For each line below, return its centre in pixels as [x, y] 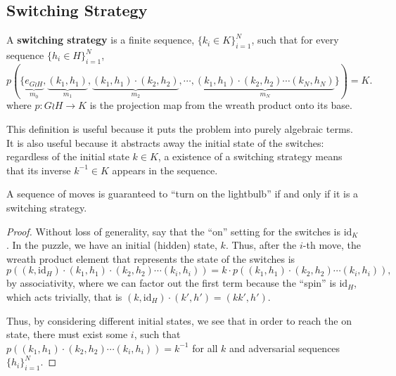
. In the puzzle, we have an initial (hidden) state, [112, 245]
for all [205, 348]
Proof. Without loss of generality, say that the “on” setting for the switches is [173, 231]
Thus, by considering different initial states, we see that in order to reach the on [179, 320]
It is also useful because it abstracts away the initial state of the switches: [165, 142]
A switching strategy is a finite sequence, [101, 40]
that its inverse [39, 170]
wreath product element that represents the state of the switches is [151, 258]
